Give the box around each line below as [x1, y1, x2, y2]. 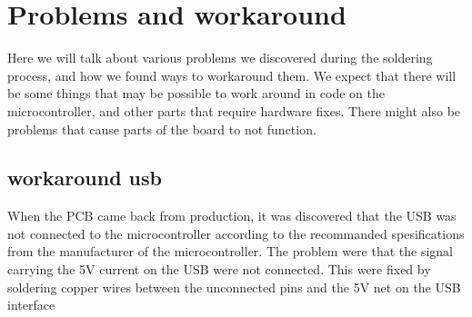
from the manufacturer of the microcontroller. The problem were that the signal [7, 242, 453, 261]
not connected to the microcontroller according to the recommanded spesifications [7, 223, 465, 243]
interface [7, 295, 55, 314]
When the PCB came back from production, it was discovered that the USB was [7, 206, 457, 225]
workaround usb [7, 163, 162, 192]
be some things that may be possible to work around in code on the [7, 84, 385, 103]
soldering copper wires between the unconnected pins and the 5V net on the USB [7, 277, 461, 296]
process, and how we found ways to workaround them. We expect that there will [7, 65, 457, 84]
